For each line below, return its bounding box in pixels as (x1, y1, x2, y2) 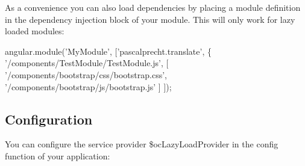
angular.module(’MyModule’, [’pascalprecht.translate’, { (5, 45, 212, 57)
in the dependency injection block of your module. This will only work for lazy (5, 13, 295, 25)
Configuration (5, 109, 93, 128)
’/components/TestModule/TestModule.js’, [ (5, 57, 169, 69)
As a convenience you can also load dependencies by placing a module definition (5, 1, 301, 13)
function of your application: (5, 149, 110, 162)
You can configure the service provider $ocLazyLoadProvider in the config (5, 138, 278, 150)
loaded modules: (5, 25, 64, 37)
